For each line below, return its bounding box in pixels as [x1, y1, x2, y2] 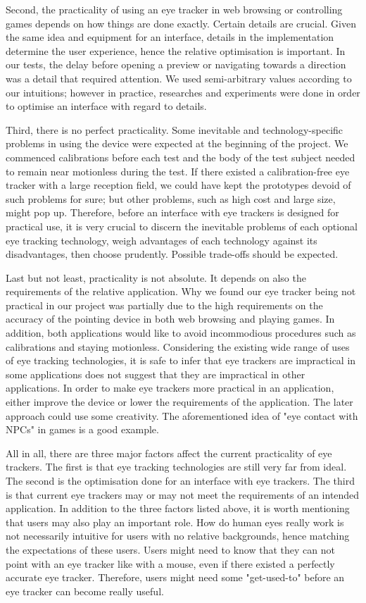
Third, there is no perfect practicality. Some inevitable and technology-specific [6, 122, 343, 137]
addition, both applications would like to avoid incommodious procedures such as [6, 325, 356, 340]
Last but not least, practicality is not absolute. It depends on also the [6, 270, 306, 285]
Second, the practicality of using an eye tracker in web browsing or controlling [6, 2, 343, 16]
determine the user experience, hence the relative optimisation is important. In [6, 43, 346, 58]
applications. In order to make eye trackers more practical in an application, [6, 380, 334, 395]
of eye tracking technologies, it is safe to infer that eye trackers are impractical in [6, 353, 356, 368]
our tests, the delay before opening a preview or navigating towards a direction [6, 57, 346, 72]
